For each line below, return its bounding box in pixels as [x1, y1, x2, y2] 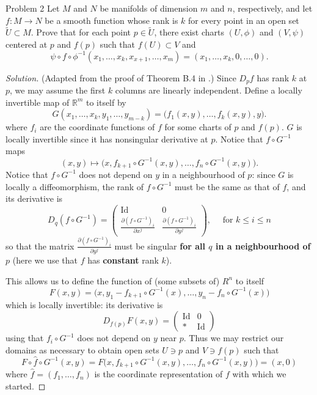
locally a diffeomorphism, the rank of [5, 180, 144, 193]
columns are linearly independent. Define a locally [115, 84, 302, 97]
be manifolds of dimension [100, 2, 198, 14]
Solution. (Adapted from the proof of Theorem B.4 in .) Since [5, 71, 236, 84]
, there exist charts [154, 26, 224, 39]
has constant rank [87, 254, 159, 267]
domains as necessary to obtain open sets [5, 343, 159, 356]
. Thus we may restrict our [183, 331, 284, 344]
